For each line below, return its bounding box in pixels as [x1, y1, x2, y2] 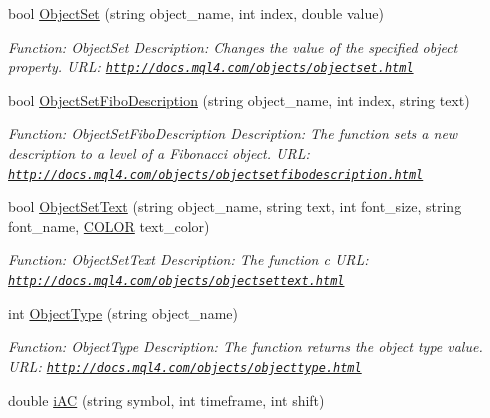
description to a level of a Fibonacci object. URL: [8, 143, 310, 164]
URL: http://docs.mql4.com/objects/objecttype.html [8, 355, 362, 376]
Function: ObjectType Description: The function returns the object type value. [8, 336, 483, 357]
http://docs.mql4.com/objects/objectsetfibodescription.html [8, 167, 424, 182]
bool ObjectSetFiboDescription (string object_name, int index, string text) [8, 89, 470, 110]
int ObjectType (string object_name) [8, 302, 238, 323]
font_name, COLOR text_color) [8, 215, 210, 236]
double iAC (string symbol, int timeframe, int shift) [8, 389, 325, 410]
